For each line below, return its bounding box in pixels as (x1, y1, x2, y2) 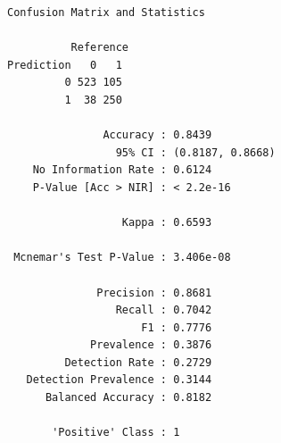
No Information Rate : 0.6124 (32, 163, 212, 177)
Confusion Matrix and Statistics (7, 6, 205, 19)
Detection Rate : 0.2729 (64, 355, 212, 369)
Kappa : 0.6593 (121, 216, 212, 230)
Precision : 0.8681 (96, 286, 212, 299)
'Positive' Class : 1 (52, 426, 180, 439)
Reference (70, 41, 129, 54)
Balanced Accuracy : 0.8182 (45, 391, 212, 405)
